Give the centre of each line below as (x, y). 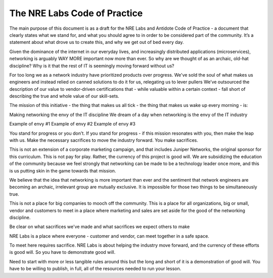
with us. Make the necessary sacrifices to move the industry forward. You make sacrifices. (104, 140)
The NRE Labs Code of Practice (76, 13)
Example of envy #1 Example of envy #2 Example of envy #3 (73, 124)
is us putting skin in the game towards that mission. (63, 171)
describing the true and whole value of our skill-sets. (64, 96)
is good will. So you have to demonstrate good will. (62, 252)
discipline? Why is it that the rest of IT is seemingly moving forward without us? (92, 66)
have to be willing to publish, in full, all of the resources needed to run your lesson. (95, 269)
